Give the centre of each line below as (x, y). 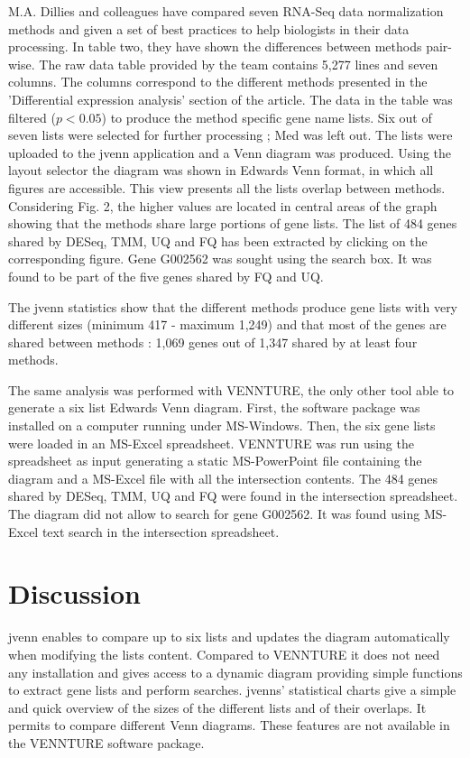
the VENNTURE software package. (106, 742)
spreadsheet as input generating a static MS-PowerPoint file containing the (215, 461)
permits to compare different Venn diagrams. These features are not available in (229, 725)
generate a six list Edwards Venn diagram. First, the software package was (214, 407)
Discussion (74, 593)
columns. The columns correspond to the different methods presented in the (218, 82)
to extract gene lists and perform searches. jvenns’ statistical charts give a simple (232, 690)
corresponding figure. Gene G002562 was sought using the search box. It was (220, 259)
